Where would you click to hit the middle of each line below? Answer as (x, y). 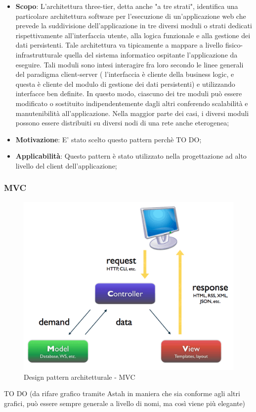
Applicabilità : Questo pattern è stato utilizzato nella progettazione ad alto (131, 156)
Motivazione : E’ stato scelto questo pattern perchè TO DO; (108, 139)
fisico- (234, 45)
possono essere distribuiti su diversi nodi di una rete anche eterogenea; (122, 123)
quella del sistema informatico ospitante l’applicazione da (151, 54)
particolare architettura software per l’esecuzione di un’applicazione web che (131, 16)
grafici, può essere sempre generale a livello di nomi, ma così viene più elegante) (125, 403)
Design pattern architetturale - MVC (80, 377)
